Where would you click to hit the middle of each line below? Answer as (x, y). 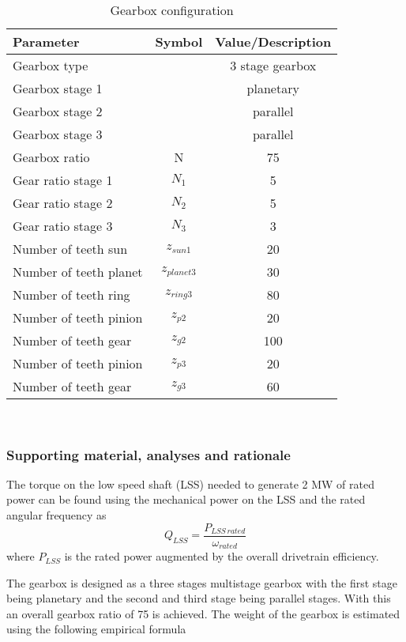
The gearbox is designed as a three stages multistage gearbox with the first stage (202, 582)
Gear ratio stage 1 (63, 180)
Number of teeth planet (78, 272)
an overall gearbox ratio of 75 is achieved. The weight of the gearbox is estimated (203, 613)
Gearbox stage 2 (58, 111)
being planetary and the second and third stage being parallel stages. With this (199, 598)
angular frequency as (56, 515)
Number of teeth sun (70, 249)
